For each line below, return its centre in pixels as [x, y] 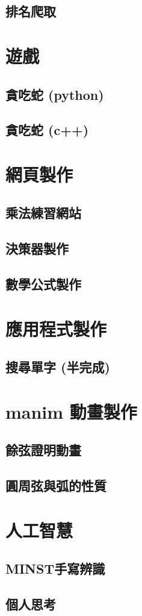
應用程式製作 [56, 328]
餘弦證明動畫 [43, 450]
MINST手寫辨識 [55, 568]
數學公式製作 [43, 284]
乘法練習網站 [43, 213]
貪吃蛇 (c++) [47, 130]
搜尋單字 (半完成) [58, 367]
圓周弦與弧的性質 [56, 486]
